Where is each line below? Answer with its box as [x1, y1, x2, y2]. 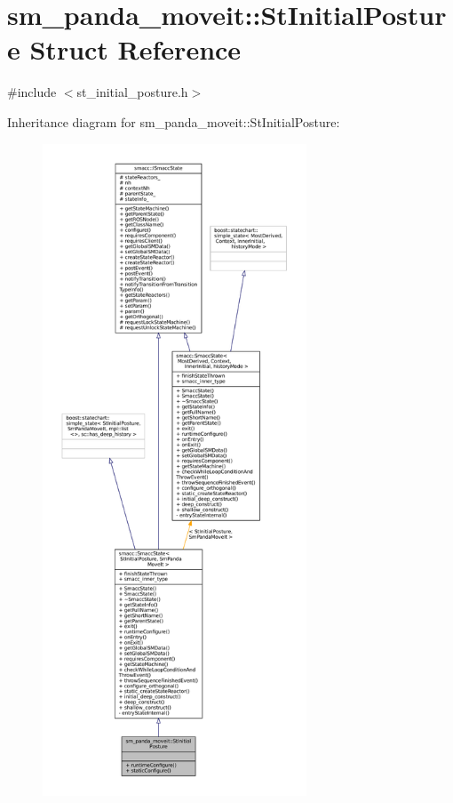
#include [7, 83, 57, 101]
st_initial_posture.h [76, 83, 188, 101]
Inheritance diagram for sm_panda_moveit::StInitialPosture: [7, 112, 340, 131]
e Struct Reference [7, 31, 242, 68]
